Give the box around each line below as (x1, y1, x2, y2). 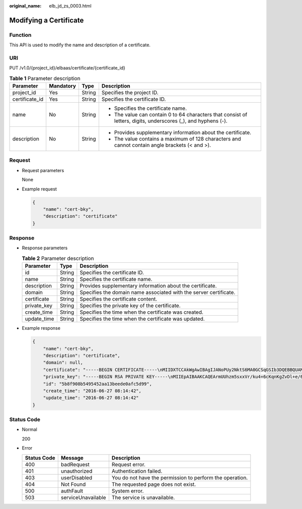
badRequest (60, 461, 90, 468)
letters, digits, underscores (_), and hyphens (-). (114, 117, 228, 124)
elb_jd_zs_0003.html (49, 3, 92, 9)
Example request (22, 186, 57, 192)
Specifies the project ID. (101, 89, 159, 96)
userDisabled (60, 474, 93, 481)
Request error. (111, 461, 146, 468)
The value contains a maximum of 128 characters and (114, 135, 241, 142)
